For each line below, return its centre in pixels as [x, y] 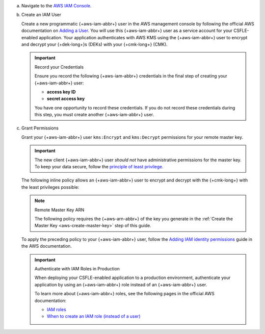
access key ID [61, 92]
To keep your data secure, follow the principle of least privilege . [99, 167]
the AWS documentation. [47, 246]
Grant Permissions [40, 128]
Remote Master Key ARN [59, 210]
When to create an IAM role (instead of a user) [94, 316]
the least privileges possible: [50, 187]
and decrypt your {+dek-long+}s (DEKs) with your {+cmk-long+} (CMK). [94, 44]
